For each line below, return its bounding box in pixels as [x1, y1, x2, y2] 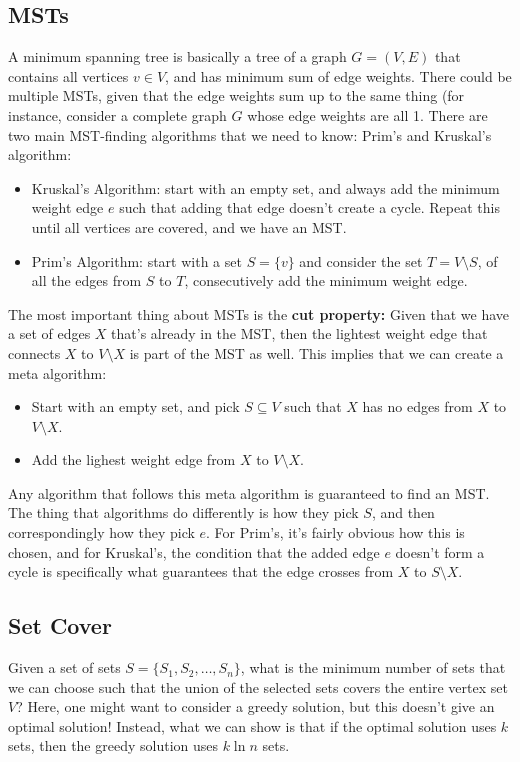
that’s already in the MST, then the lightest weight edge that [111, 323, 488, 344]
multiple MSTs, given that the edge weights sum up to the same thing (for [8, 85, 465, 106]
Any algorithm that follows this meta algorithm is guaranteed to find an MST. [8, 482, 490, 503]
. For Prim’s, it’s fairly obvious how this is [206, 522, 465, 543]
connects [8, 342, 61, 363]
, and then [371, 502, 435, 523]
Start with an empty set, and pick [31, 396, 240, 417]
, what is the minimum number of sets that [240, 657, 506, 678]
